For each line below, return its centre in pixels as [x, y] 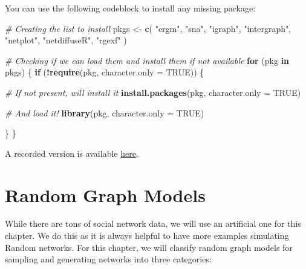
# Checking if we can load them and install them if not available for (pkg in [147, 60]
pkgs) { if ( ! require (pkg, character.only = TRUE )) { [105, 72]
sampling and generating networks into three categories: [108, 259]
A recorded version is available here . [72, 153]
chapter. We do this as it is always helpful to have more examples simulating [147, 236]
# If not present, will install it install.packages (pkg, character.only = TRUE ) [153, 92]
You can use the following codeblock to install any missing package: [130, 8]
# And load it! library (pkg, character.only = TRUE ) [105, 112]
